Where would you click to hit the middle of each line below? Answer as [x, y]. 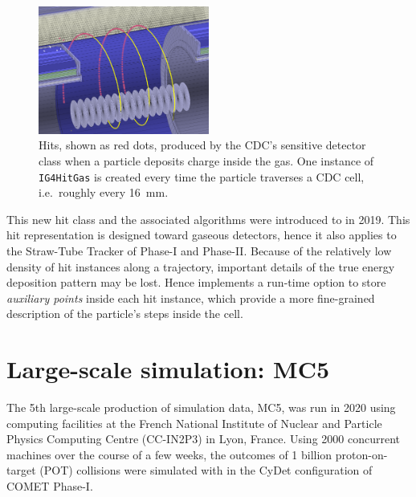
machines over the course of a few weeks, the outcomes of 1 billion [169, 454]
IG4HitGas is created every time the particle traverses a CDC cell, [202, 176]
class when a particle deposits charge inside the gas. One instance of [206, 160]
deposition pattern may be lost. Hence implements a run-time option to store [196, 282]
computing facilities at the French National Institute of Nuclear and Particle [194, 423]
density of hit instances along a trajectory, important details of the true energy [201, 266]
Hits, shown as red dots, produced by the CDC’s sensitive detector [202, 145]
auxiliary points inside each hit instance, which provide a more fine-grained [191, 297]
